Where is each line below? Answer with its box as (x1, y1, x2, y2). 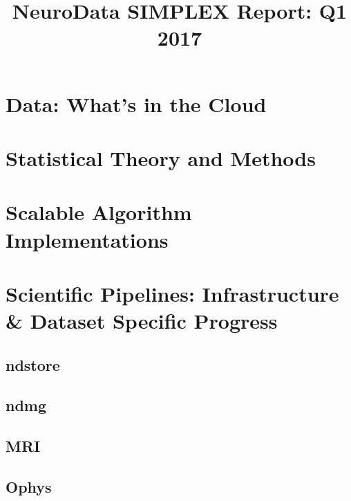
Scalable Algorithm (6, 198, 192, 226)
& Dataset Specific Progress (6, 307, 278, 335)
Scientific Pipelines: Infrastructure (6, 279, 339, 307)
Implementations (6, 225, 169, 253)
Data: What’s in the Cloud (6, 89, 267, 118)
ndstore (6, 354, 60, 375)
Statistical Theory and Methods (6, 143, 316, 172)
